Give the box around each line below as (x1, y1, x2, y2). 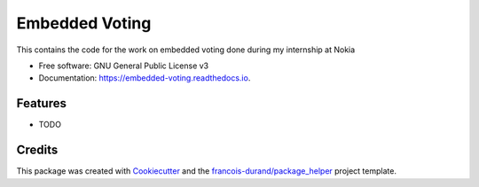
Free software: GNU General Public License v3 (38, 60, 209, 71)
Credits (16, 143, 59, 158)
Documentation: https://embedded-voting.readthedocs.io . (38, 73, 251, 83)
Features (16, 96, 67, 111)
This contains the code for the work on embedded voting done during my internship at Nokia (16, 44, 356, 55)
